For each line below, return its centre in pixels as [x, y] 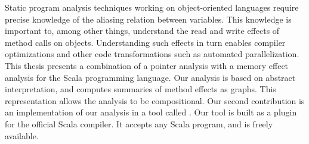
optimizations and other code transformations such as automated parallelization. [152, 54]
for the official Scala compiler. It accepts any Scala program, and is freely [139, 123]
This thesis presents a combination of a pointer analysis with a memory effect [147, 65]
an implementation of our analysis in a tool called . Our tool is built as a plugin [151, 112]
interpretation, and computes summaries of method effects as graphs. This [140, 89]
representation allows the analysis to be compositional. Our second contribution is [155, 100]
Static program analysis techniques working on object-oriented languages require [152, 7]
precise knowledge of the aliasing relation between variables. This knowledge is [148, 19]
